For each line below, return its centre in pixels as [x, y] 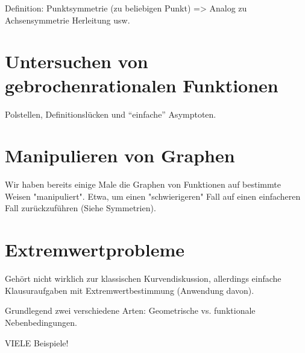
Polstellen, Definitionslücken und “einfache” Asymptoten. [111, 114]
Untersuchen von [77, 61]
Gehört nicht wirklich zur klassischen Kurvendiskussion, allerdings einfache [143, 278]
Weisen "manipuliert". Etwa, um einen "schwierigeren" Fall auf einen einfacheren [153, 196]
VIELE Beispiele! [37, 342]
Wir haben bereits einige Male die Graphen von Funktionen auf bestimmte [143, 184]
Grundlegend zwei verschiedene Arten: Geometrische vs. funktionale [130, 310]
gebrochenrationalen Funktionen [142, 85]
